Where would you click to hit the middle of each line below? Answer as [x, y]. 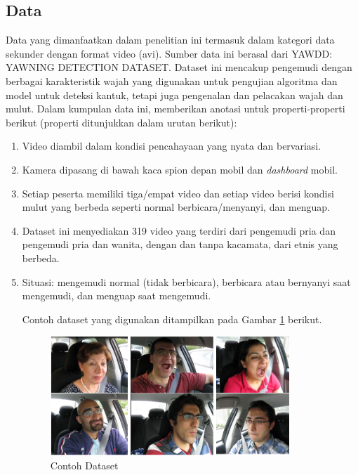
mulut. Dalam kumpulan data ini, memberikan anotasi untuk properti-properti [175, 109]
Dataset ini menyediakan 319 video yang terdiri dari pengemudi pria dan [179, 230]
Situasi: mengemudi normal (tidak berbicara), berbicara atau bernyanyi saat [186, 281]
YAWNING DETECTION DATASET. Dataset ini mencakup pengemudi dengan [179, 67]
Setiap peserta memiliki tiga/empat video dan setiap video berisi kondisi [178, 193]
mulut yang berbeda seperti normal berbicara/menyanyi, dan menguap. [176, 207]
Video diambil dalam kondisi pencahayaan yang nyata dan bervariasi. [172, 146]
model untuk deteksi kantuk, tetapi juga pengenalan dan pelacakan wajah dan [174, 95]
